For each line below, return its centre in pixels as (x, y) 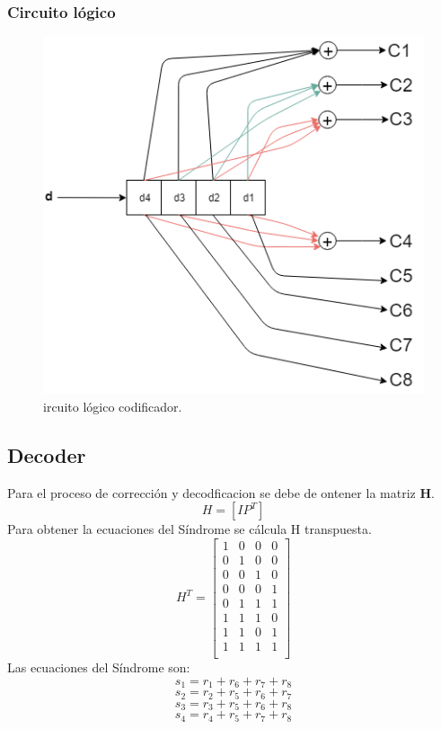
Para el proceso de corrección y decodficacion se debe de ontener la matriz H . (221, 492)
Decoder (47, 454)
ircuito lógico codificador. (113, 406)
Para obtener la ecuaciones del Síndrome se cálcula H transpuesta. (190, 529)
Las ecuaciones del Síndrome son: (99, 667)
